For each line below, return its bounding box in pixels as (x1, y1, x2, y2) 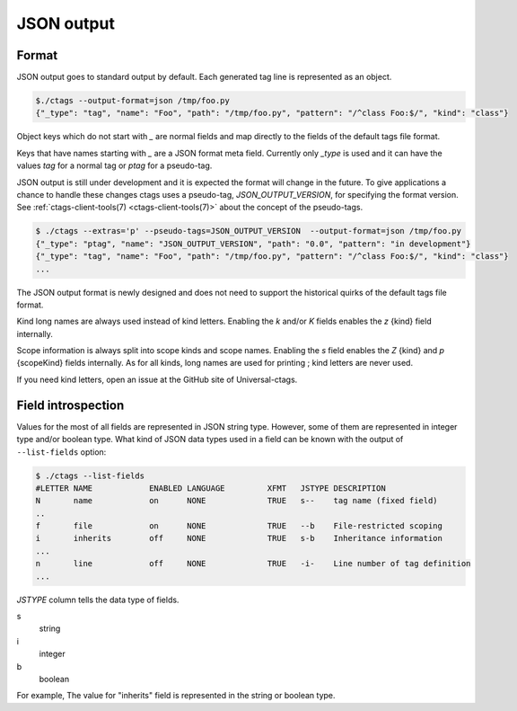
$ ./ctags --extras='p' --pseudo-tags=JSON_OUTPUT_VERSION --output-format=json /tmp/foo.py (35, 226, 462, 236)
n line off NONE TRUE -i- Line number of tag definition (35, 558, 471, 569)
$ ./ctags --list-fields (35, 470, 145, 481)
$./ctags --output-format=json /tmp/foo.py (35, 95, 231, 106)
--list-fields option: (16, 446, 107, 458)
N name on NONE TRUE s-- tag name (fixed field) (35, 495, 439, 506)
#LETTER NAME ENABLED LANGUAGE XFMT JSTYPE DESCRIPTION (35, 483, 386, 493)
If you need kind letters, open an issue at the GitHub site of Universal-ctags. (16, 374, 298, 385)
